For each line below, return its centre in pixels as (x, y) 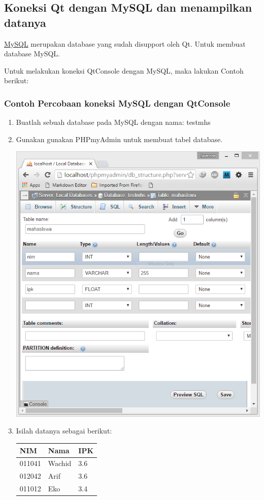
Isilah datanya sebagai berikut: (64, 431)
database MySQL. (32, 54)
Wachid (60, 463)
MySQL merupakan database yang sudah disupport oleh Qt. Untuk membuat (125, 43)
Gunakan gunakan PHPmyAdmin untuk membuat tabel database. (119, 139)
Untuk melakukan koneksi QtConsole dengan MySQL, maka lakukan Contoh (124, 70)
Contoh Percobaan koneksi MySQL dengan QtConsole (117, 103)
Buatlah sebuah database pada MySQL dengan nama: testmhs (113, 122)
